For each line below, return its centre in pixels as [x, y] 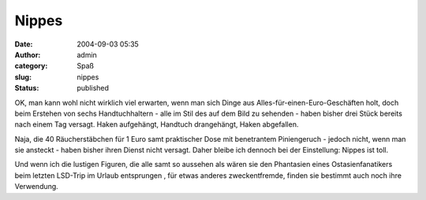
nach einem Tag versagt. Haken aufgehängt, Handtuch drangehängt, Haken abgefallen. [157, 124]
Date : [24, 44]
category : [31, 66]
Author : [28, 54]
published [93, 88]
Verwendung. [36, 187]
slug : [23, 77]
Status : [27, 88]
